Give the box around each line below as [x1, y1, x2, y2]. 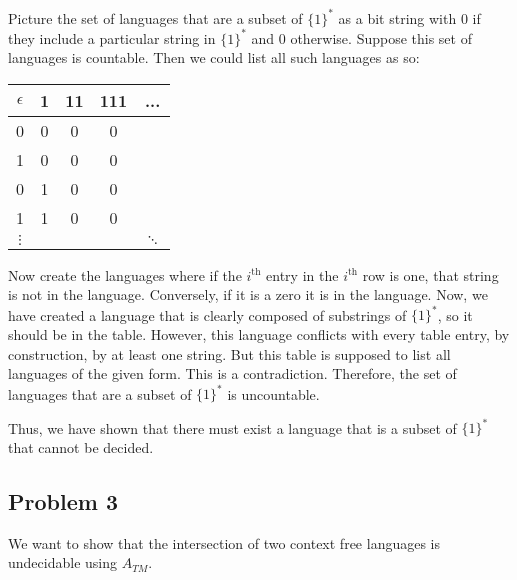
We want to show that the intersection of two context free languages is [8, 532, 440, 553]
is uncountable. [227, 383, 320, 404]
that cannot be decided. [8, 437, 154, 458]
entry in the [266, 264, 339, 285]
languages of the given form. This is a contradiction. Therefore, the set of [8, 363, 457, 384]
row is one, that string [362, 264, 499, 285]
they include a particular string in [8, 27, 216, 48]
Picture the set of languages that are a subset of [8, 7, 303, 28]
